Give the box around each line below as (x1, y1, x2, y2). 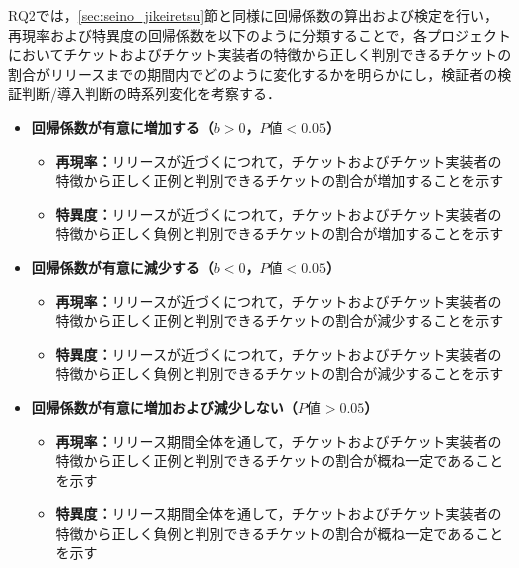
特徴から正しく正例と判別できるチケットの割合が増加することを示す (55, 170, 504, 191)
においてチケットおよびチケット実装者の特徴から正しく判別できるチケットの (8, 44, 512, 65)
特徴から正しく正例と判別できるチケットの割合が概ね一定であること (55, 450, 504, 471)
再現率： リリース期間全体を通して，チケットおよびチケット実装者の (55, 430, 502, 451)
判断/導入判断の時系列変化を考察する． (21, 83, 281, 104)
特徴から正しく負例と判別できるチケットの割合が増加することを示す (55, 223, 504, 244)
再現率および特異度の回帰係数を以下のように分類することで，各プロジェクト (8, 24, 512, 45)
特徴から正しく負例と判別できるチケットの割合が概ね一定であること (55, 522, 504, 543)
